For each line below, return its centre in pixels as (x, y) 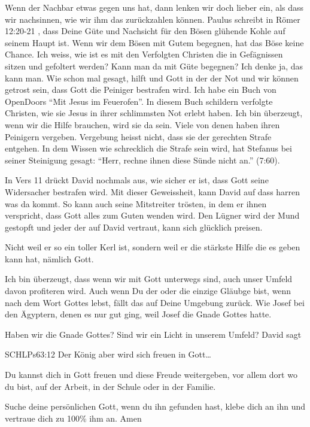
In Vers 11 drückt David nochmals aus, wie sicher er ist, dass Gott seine (137, 180)
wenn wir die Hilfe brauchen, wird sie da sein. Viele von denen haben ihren (142, 124)
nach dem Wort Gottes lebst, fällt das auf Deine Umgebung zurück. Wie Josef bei (155, 302)
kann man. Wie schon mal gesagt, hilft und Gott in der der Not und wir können (152, 78)
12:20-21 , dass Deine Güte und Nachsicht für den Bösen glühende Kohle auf (145, 31)
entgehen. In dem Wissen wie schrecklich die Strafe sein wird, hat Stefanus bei (148, 148)
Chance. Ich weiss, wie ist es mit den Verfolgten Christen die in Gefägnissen (144, 54)
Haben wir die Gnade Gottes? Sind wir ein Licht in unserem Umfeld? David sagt (153, 334)
